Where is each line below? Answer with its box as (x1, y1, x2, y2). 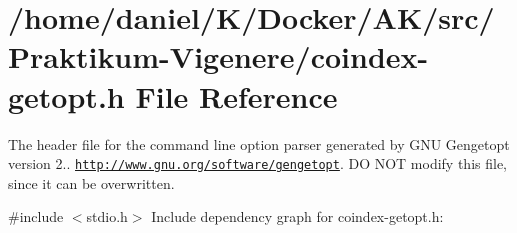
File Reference (135, 75, 338, 116)
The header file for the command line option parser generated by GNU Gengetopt (8, 133, 510, 154)
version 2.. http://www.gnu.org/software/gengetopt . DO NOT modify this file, (8, 153, 508, 174)
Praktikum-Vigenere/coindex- (8, 36, 429, 77)
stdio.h (86, 206, 128, 227)
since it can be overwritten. (8, 172, 175, 193)
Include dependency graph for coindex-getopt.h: (151, 206, 444, 227)
